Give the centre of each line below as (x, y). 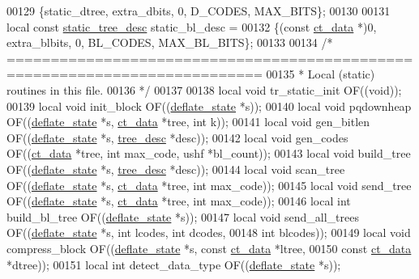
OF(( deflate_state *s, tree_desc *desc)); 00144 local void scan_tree (176, 169)
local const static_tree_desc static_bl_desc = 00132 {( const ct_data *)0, (192, 26)
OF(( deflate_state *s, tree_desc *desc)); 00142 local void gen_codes (177, 137)
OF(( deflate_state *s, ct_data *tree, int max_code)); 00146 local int (179, 201)
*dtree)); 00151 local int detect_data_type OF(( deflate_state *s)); (174, 264)
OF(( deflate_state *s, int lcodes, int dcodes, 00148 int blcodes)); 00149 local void (209, 232)
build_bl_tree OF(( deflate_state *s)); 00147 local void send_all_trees (183, 216)
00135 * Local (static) (321, 74)
